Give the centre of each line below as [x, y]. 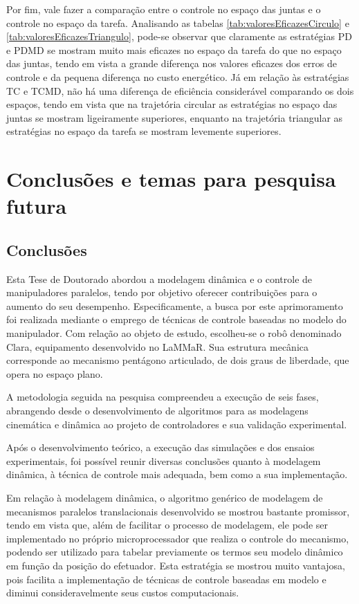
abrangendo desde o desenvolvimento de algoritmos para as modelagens [157, 411]
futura [37, 206]
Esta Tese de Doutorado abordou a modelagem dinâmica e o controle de [159, 278]
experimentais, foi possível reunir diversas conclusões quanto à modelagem [164, 460]
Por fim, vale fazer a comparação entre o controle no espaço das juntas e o [164, 9]
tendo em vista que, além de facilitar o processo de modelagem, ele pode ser [167, 525]
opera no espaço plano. [55, 373]
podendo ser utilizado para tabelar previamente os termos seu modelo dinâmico [175, 552]
